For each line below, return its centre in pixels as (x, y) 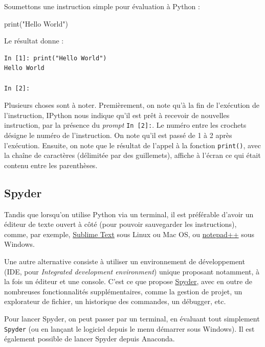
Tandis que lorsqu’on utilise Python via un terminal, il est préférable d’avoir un (129, 214)
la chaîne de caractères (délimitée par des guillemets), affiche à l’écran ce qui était (132, 155)
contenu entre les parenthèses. (51, 165)
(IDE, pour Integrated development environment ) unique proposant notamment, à (132, 271)
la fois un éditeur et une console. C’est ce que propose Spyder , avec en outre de (128, 281)
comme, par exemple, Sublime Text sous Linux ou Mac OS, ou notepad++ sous (129, 234)
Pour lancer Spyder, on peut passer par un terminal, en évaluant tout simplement (132, 318)
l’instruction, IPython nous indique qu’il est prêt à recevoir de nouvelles (117, 115)
